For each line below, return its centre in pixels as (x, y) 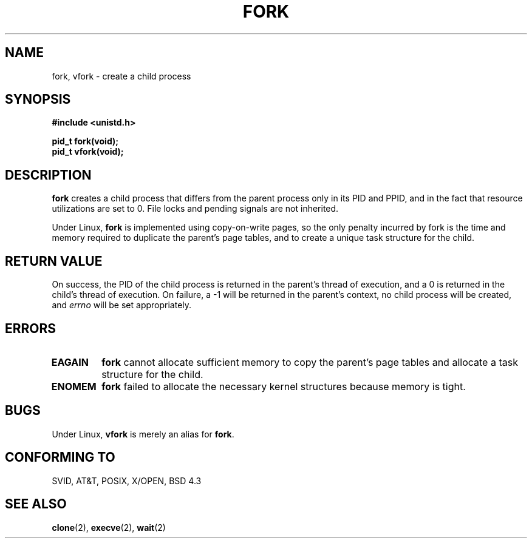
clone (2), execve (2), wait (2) (109, 527)
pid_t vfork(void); (88, 152)
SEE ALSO (36, 504)
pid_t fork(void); (85, 141)
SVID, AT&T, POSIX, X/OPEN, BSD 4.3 (127, 481)
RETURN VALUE (54, 261)
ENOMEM (74, 386)
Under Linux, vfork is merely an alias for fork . (143, 434)
